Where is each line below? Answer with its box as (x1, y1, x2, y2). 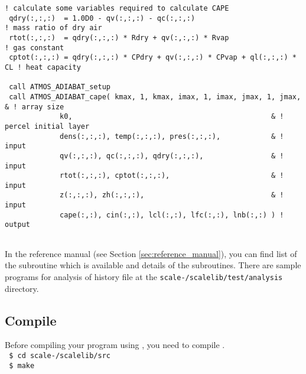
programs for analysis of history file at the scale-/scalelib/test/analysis (5, 270, 283, 282)
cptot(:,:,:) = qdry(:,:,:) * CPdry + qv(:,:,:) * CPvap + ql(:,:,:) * (9, 53, 297, 62)
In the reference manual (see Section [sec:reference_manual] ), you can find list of (5, 247, 297, 259)
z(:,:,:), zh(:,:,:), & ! (60, 191, 284, 200)
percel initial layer (5, 122, 90, 131)
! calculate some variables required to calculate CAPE (5, 4, 229, 12)
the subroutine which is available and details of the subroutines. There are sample (5, 259, 301, 271)
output (5, 220, 30, 229)
